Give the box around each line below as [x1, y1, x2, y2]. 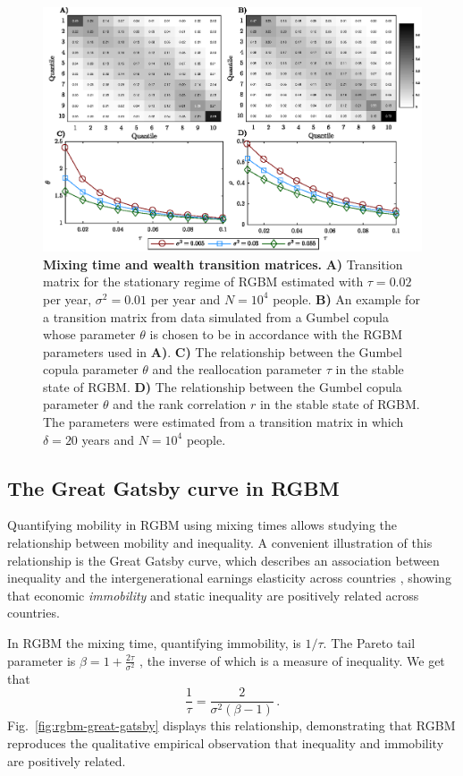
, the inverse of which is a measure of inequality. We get [139, 651, 445, 669]
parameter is [7, 651, 76, 669]
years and [81, 430, 134, 448]
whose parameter [43, 325, 136, 344]
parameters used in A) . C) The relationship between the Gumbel [43, 342, 402, 361]
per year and [150, 289, 221, 308]
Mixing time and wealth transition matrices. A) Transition [43, 254, 403, 273]
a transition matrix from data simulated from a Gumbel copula [43, 307, 389, 326]
